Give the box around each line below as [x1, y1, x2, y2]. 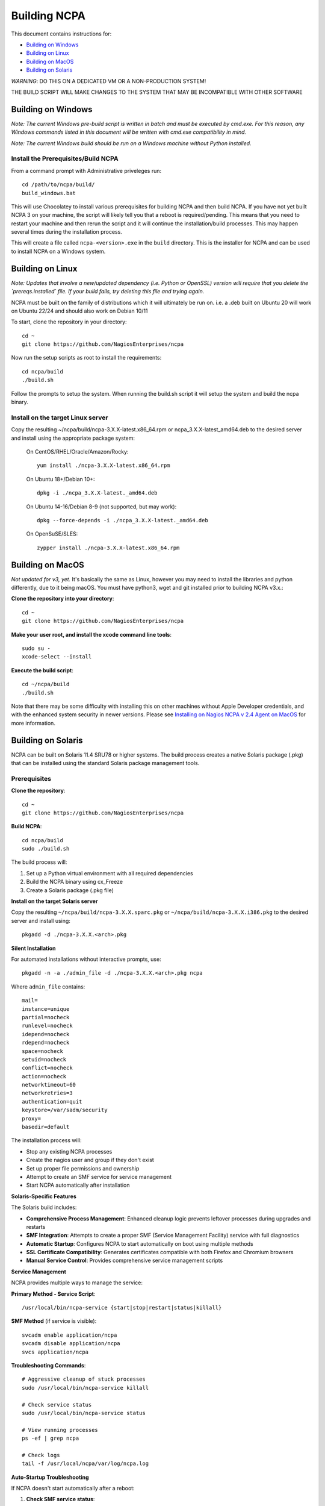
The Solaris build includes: [11, 1204, 77, 1211]
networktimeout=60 [22, 1081, 76, 1089]
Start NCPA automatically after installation [26, 1181, 130, 1189]
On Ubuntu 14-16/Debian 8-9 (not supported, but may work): [26, 503, 177, 510]
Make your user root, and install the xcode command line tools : [11, 631, 172, 638]
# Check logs [22, 1452, 60, 1458]
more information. [11, 719, 55, 726]
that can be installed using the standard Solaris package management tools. [11, 759, 200, 766]
